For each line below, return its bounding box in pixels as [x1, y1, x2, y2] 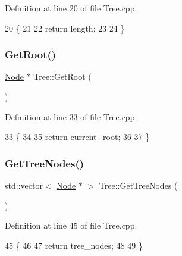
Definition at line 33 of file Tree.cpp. [5, 110, 137, 123]
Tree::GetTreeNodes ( [99, 179, 178, 191]
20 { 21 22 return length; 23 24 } [5, 21, 125, 34]
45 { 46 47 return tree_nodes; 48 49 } [5, 239, 143, 251]
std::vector [5, 179, 43, 191]
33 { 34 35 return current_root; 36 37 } [5, 130, 150, 143]
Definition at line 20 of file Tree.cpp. [5, 2, 137, 14]
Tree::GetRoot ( [33, 70, 92, 83]
